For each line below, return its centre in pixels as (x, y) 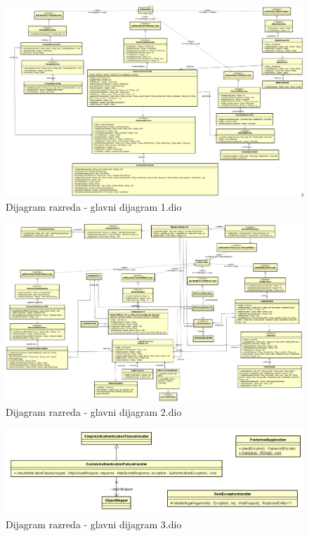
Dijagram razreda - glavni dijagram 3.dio (94, 524)
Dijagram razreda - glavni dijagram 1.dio (94, 206)
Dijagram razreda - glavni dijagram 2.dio (94, 411)
